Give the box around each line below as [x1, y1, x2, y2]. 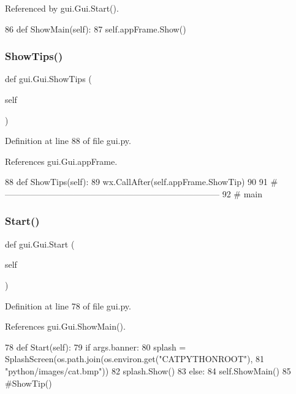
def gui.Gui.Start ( [5, 237, 75, 250]
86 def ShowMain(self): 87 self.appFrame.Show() [5, 22, 186, 35]
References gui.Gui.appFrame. [5, 154, 118, 167]
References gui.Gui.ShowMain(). [5, 320, 126, 333]
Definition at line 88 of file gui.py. [5, 134, 131, 147]
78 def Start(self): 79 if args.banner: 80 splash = [5, 340, 186, 353]
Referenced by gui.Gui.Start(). [5, 2, 119, 14]
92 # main [222, 187, 262, 200]
